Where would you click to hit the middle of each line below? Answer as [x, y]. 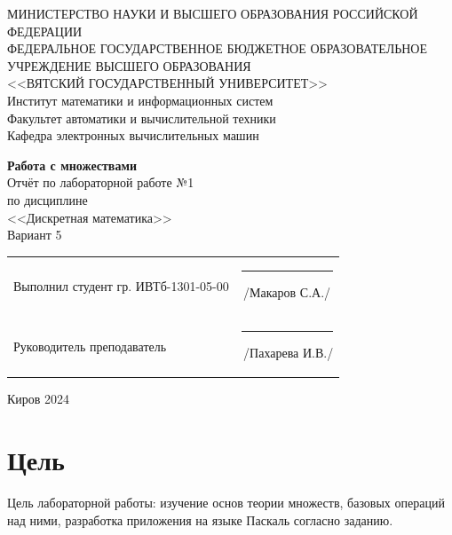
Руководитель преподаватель [90, 346]
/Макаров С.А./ [287, 292]
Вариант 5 [35, 235]
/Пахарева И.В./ [289, 353]
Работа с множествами [72, 165]
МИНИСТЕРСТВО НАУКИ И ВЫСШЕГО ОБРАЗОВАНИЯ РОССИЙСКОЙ [213, 13]
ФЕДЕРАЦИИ [45, 31]
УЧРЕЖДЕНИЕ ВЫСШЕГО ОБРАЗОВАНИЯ [129, 65]
